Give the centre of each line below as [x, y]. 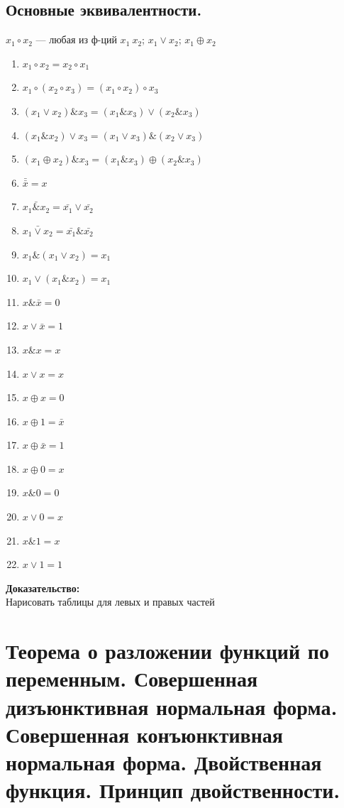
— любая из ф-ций [76, 39]
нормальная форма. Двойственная [164, 761]
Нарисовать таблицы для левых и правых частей [110, 602]
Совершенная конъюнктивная [145, 734]
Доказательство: [43, 588]
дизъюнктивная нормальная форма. [172, 706]
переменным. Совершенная [132, 678]
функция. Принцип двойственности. [173, 790]
